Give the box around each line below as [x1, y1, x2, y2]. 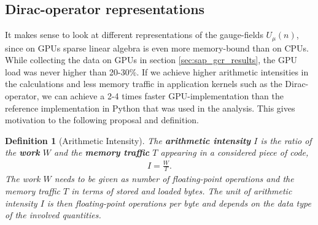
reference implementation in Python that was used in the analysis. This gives [5, 101, 295, 114]
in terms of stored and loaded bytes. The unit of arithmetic [71, 184, 292, 197]
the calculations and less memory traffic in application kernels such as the [5, 77, 282, 90]
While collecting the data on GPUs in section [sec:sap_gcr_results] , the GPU [5, 53, 297, 66]
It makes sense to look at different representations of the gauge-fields [5, 28, 263, 41]
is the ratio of [260, 134, 312, 147]
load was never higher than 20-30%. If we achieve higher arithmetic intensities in [5, 65, 309, 78]
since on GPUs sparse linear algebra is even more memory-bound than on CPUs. [5, 41, 309, 54]
